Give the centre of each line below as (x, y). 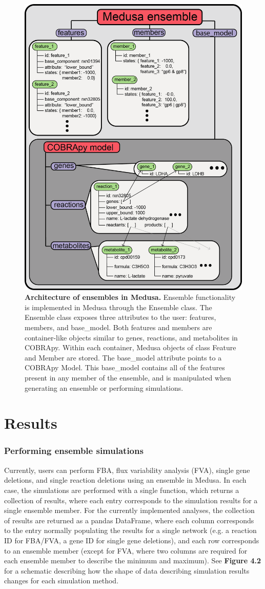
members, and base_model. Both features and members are (118, 327)
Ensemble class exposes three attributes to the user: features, (120, 317)
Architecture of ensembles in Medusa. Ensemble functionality (130, 297)
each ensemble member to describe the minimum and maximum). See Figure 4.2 (133, 560)
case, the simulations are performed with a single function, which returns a (122, 490)
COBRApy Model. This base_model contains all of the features (125, 367)
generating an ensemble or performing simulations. (104, 387)
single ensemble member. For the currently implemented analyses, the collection (129, 510)
